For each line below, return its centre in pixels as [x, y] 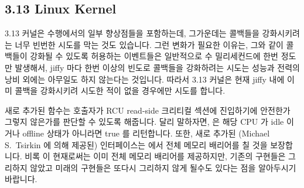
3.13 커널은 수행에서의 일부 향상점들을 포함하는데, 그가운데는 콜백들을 [132, 33]
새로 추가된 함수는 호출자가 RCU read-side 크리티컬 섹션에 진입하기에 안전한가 [148, 110]
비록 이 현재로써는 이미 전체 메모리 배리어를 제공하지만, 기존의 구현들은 [155, 156]
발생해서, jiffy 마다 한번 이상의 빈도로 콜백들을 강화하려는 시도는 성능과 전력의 [157, 67]
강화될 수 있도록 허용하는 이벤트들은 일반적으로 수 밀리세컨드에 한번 [154, 56]
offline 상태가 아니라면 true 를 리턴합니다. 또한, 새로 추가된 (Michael [146, 133]
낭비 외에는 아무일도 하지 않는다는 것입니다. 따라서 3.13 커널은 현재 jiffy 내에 [145, 79]
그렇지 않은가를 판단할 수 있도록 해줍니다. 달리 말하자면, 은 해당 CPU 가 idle [144, 122]
